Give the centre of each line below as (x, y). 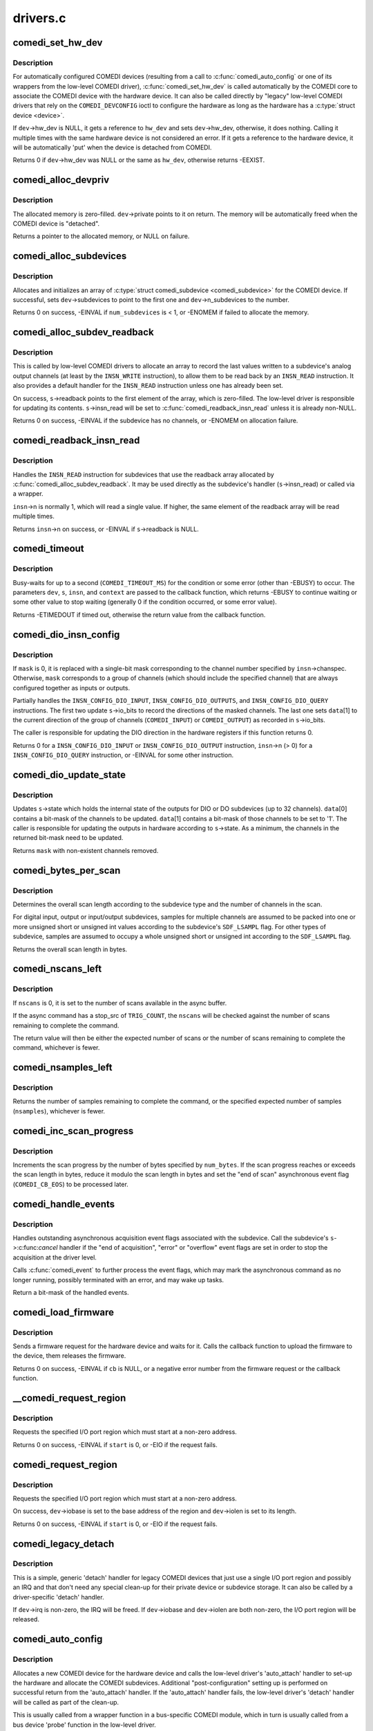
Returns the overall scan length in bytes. (70, 949)
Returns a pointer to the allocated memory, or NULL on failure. (101, 236)
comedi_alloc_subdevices (70, 256)
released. (26, 1620)
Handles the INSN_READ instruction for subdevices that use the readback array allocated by (143, 474)
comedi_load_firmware (63, 1312)
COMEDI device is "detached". (56, 223)
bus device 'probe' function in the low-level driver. (85, 1725)
